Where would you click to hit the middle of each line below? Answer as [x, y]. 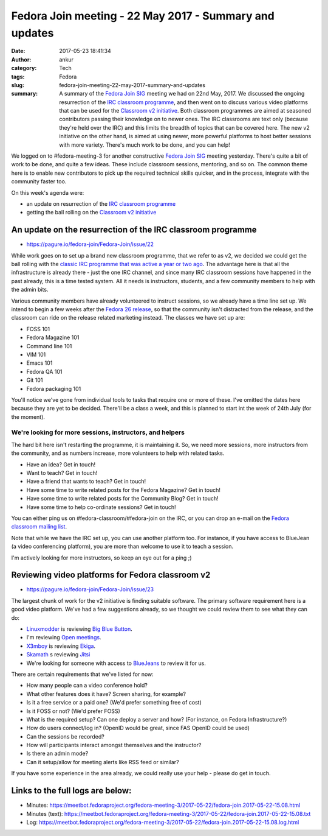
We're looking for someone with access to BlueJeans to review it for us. [116, 663]
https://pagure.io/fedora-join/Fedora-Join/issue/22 [90, 244]
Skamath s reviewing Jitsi [58, 655]
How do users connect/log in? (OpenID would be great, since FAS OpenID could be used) [138, 728]
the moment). [28, 416]
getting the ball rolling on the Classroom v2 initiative [91, 213]
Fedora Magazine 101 [53, 337]
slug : [18, 85]
